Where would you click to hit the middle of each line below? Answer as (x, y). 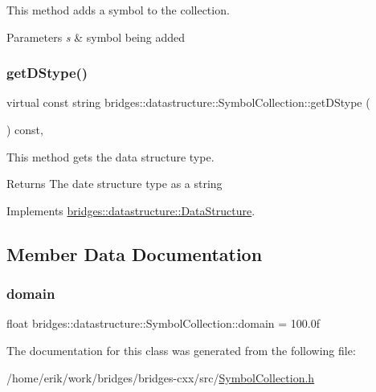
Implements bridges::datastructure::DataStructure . (131, 210)
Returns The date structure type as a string (114, 184)
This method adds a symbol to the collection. (118, 10)
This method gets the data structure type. (110, 156)
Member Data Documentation (135, 253)
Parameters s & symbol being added (96, 37)
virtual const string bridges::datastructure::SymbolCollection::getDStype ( (188, 102)
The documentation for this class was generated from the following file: (181, 350)
